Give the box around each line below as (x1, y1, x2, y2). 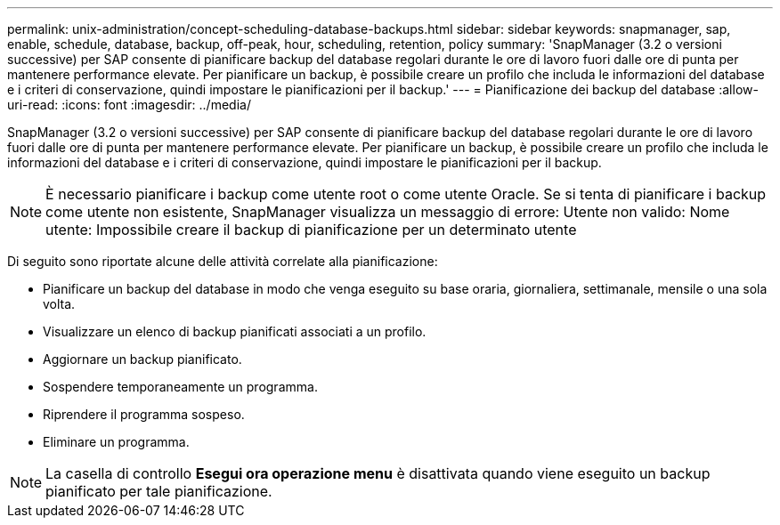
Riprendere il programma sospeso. (43, 407, 245, 422)
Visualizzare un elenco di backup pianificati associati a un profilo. (43, 324, 427, 339)
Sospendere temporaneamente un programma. (43, 379, 318, 394)
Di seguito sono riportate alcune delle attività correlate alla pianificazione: (7, 254, 438, 269)
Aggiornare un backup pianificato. (43, 351, 242, 367)
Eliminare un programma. (43, 434, 190, 449)
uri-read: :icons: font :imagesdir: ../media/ (7, 97, 251, 112)
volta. (43, 296, 76, 311)
